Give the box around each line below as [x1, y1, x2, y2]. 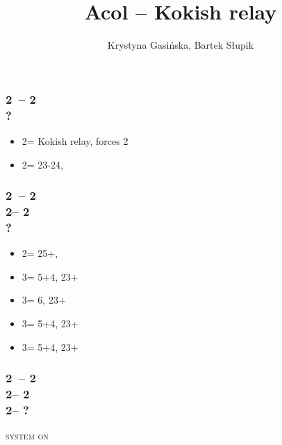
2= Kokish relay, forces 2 [22, 133, 128, 148]
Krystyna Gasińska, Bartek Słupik [107, 38, 254, 52]
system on [6, 428, 49, 443]
